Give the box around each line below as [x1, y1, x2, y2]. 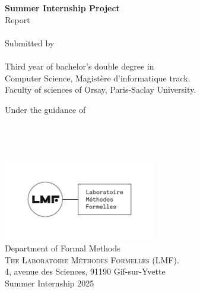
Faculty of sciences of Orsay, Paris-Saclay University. [5, 83, 196, 96]
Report [5, 13, 30, 26]
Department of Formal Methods [5, 242, 120, 254]
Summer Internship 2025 [5, 277, 94, 289]
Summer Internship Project [5, 2, 120, 14]
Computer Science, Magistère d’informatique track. [5, 71, 191, 84]
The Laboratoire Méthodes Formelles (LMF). [5, 253, 179, 266]
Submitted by [5, 36, 55, 49]
